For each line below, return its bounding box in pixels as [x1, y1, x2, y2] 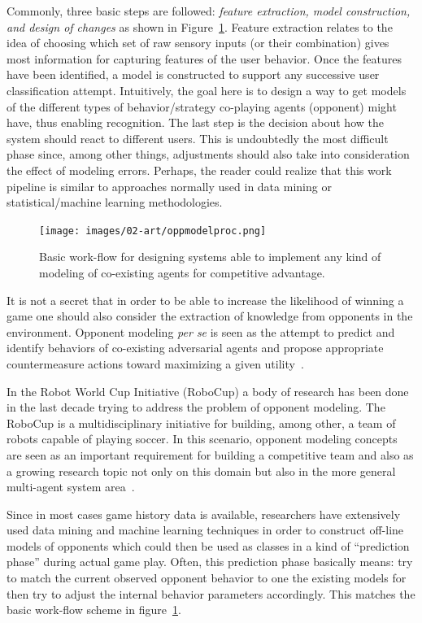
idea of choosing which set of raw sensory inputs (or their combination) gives [7, 34, 389, 51]
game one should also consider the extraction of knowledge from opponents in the [7, 307, 413, 325]
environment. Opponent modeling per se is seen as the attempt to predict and [7, 323, 395, 340]
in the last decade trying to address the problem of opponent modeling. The [7, 399, 385, 416]
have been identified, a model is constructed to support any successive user [7, 66, 380, 83]
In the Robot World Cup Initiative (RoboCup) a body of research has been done [7, 382, 409, 399]
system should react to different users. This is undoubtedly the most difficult [7, 129, 389, 146]
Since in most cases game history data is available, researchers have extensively [7, 505, 401, 522]
